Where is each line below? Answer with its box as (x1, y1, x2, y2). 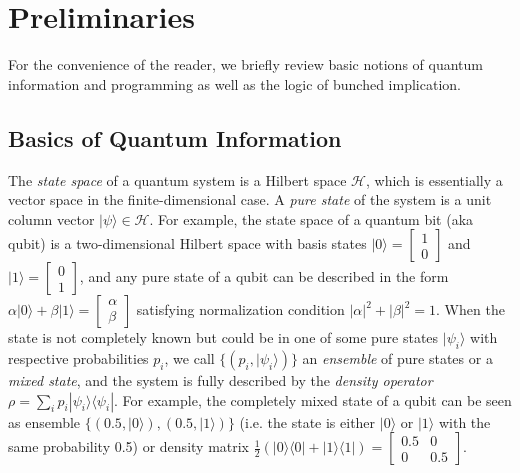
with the (438, 411, 491, 432)
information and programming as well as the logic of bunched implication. (8, 73, 461, 94)
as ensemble (8, 411, 81, 432)
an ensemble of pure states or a (302, 348, 493, 369)
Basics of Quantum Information (8, 122, 342, 153)
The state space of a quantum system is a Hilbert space (8, 169, 347, 190)
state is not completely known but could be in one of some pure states (8, 327, 439, 348)
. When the (436, 299, 505, 320)
